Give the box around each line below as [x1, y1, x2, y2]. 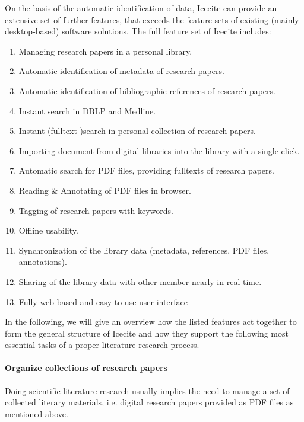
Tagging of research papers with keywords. [18, 204, 173, 216]
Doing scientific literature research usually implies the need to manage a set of [5, 384, 290, 397]
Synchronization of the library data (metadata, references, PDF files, [18, 244, 270, 256]
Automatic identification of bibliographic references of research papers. [18, 84, 275, 97]
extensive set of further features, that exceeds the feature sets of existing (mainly [5, 13, 299, 25]
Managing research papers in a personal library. [18, 44, 192, 57]
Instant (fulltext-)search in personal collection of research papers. [18, 124, 256, 137]
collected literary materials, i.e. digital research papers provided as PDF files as [5, 396, 294, 408]
